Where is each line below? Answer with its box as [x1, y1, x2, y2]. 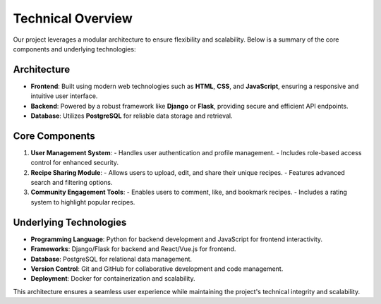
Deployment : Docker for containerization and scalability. [30, 274, 195, 283]
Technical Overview [13, 11, 133, 26]
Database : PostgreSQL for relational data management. [30, 255, 193, 263]
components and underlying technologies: [13, 44, 136, 53]
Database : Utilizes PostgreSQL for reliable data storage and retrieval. [30, 111, 233, 120]
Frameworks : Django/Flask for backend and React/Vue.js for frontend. [30, 245, 236, 253]
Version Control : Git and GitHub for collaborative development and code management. [30, 265, 284, 273]
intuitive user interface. [30, 92, 98, 100]
